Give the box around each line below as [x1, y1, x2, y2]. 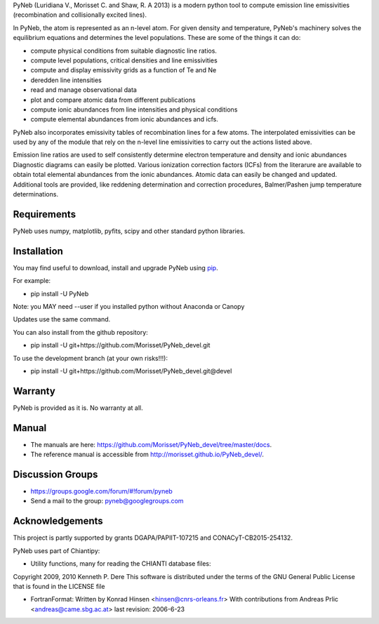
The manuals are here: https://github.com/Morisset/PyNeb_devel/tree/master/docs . [30, 440, 272, 449]
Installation [13, 245, 63, 257]
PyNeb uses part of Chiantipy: [13, 546, 100, 555]
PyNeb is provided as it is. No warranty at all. [13, 404, 143, 412]
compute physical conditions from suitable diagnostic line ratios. [30, 46, 218, 55]
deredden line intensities [30, 76, 102, 84]
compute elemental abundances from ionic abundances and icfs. [30, 115, 219, 124]
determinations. [13, 190, 59, 199]
